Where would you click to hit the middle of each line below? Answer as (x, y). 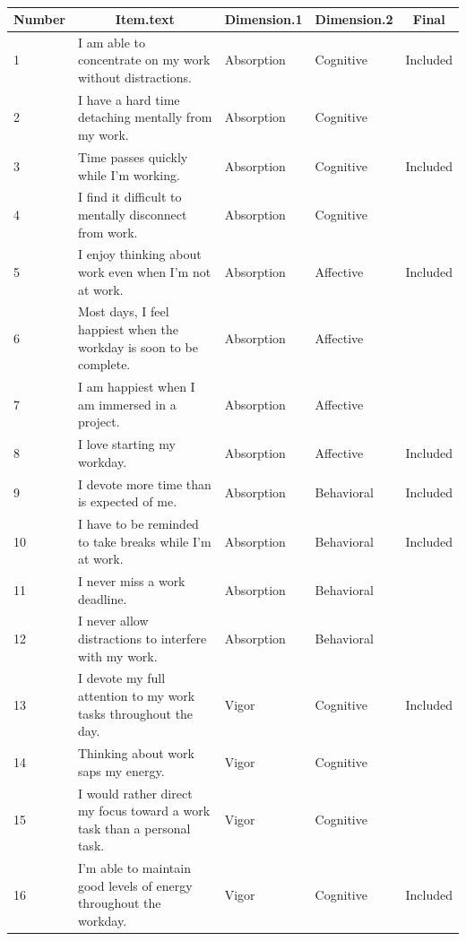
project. (99, 422)
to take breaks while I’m (144, 541)
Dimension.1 (263, 19)
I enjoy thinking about (139, 254)
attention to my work (136, 696)
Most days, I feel (123, 311)
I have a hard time (129, 99)
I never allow (113, 621)
